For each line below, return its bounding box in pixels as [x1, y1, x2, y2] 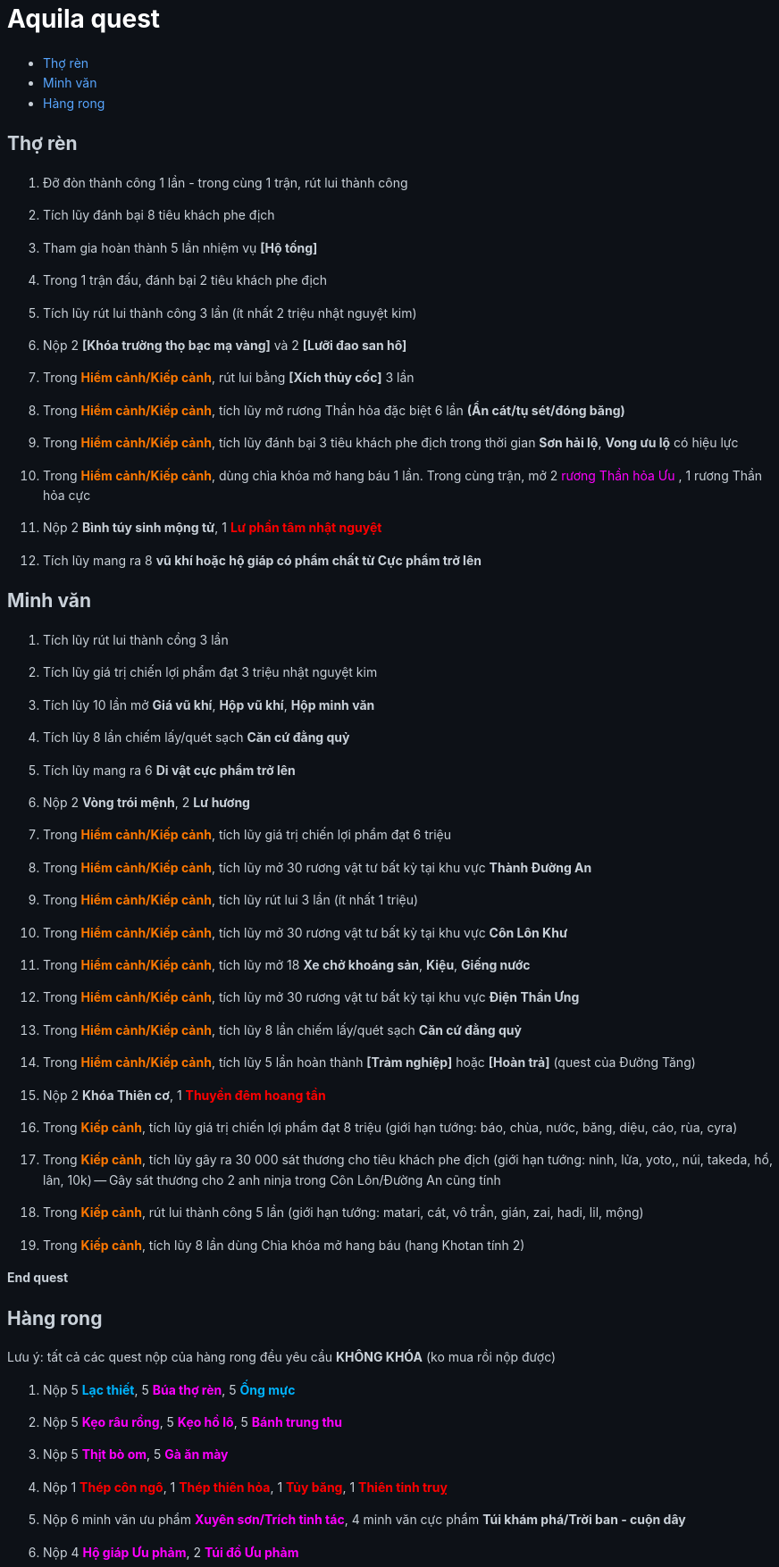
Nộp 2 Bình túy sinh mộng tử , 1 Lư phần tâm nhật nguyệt [43, 520, 382, 536]
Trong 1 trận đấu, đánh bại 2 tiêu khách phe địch [43, 272, 328, 288]
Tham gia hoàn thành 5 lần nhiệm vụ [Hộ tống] [43, 239, 318, 255]
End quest [7, 1269, 69, 1285]
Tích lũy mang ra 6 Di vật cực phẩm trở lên [43, 762, 296, 778]
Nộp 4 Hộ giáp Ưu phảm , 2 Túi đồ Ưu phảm [43, 1544, 299, 1560]
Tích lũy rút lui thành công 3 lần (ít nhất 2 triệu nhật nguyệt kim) [43, 304, 417, 321]
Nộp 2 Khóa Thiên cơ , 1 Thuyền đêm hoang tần [43, 1087, 326, 1103]
